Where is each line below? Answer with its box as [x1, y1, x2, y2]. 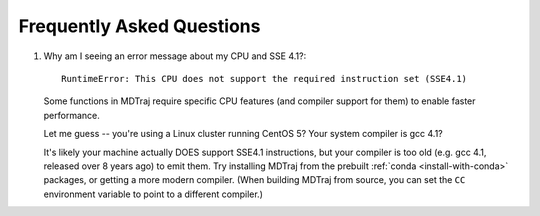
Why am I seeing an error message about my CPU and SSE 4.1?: [43, 50, 307, 62]
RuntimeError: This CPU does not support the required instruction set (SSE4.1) [61, 73, 468, 84]
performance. [43, 109, 100, 121]
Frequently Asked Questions [18, 15, 261, 37]
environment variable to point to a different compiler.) [43, 188, 264, 200]
